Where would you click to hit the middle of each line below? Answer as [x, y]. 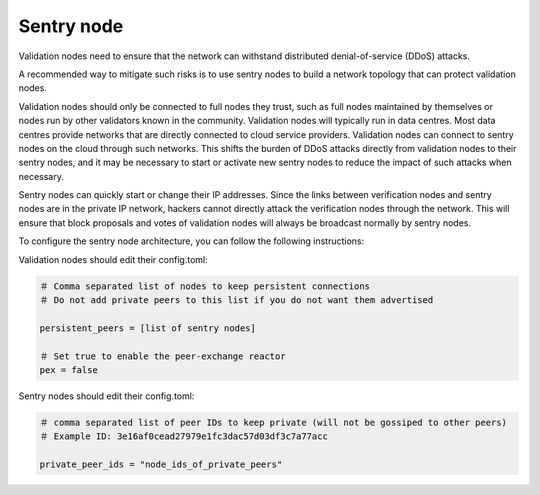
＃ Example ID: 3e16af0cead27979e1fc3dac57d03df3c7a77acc [184, 436]
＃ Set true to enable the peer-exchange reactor [162, 356]
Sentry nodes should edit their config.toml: [106, 396]
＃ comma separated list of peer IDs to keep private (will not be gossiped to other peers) [273, 422]
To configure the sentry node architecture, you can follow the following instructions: [191, 241]
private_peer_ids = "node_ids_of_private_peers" [161, 464]
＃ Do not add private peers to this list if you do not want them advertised [236, 300]
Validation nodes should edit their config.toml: [113, 259]
